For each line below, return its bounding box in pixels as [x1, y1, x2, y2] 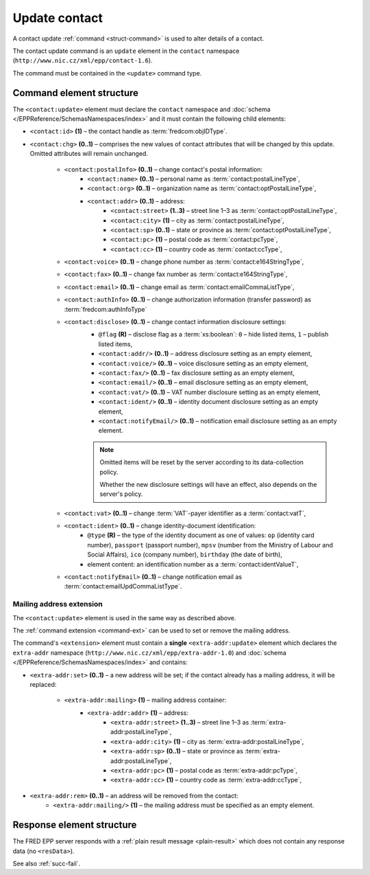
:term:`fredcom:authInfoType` [64, 305, 147, 313]
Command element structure [12, 87, 139, 99]
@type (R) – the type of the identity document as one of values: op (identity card [87, 531, 314, 539]
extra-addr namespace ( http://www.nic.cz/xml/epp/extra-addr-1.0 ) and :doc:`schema [12, 648, 287, 657]
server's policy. [99, 490, 143, 498]
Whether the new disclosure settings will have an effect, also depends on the [99, 480, 318, 488]
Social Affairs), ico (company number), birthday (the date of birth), [87, 550, 282, 559]
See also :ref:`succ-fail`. [12, 859, 81, 867]
